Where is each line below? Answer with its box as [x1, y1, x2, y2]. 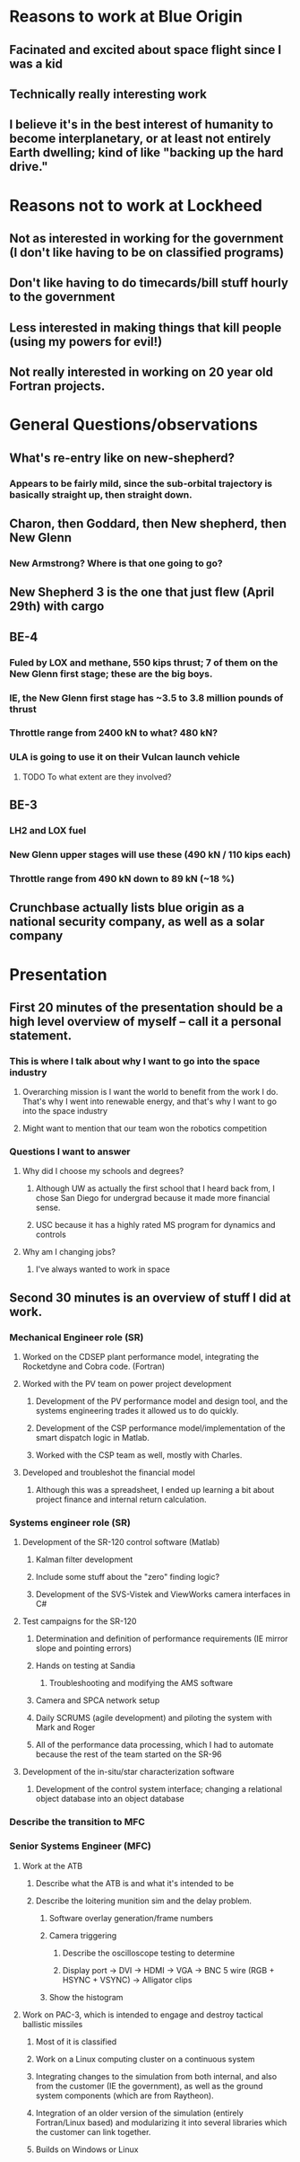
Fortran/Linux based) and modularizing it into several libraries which [35, 2117, 287, 2128]
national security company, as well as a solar [9, 914, 265, 930]
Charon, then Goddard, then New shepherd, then [9, 516, 287, 531]
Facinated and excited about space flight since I [9, 42, 282, 57]
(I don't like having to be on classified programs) [9, 244, 285, 260]
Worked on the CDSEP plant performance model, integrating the [21, 1352, 260, 1363]
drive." [9, 159, 48, 174]
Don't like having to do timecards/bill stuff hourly [9, 276, 289, 291]
